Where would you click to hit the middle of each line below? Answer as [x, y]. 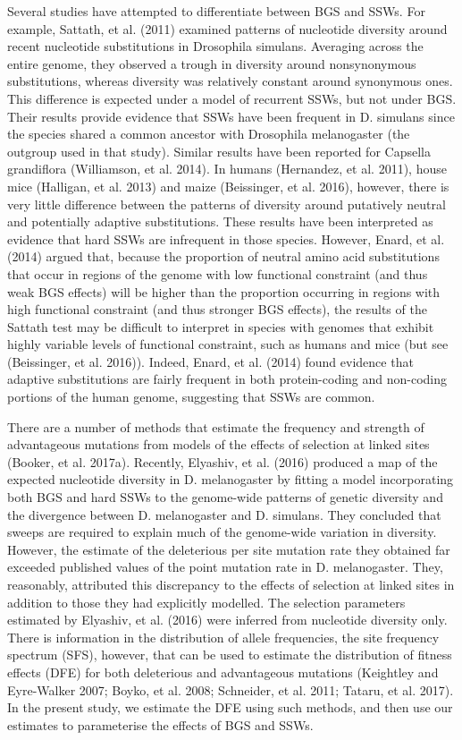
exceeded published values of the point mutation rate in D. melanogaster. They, [225, 567]
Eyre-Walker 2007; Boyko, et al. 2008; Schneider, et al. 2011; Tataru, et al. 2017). [231, 689]
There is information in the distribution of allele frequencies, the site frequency [223, 637]
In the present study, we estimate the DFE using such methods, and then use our [230, 707]
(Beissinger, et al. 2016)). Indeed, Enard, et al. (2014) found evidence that [210, 361]
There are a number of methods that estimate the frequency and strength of [216, 426]
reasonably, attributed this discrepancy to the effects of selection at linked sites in [231, 584]
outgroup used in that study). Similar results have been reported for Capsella [219, 151]
